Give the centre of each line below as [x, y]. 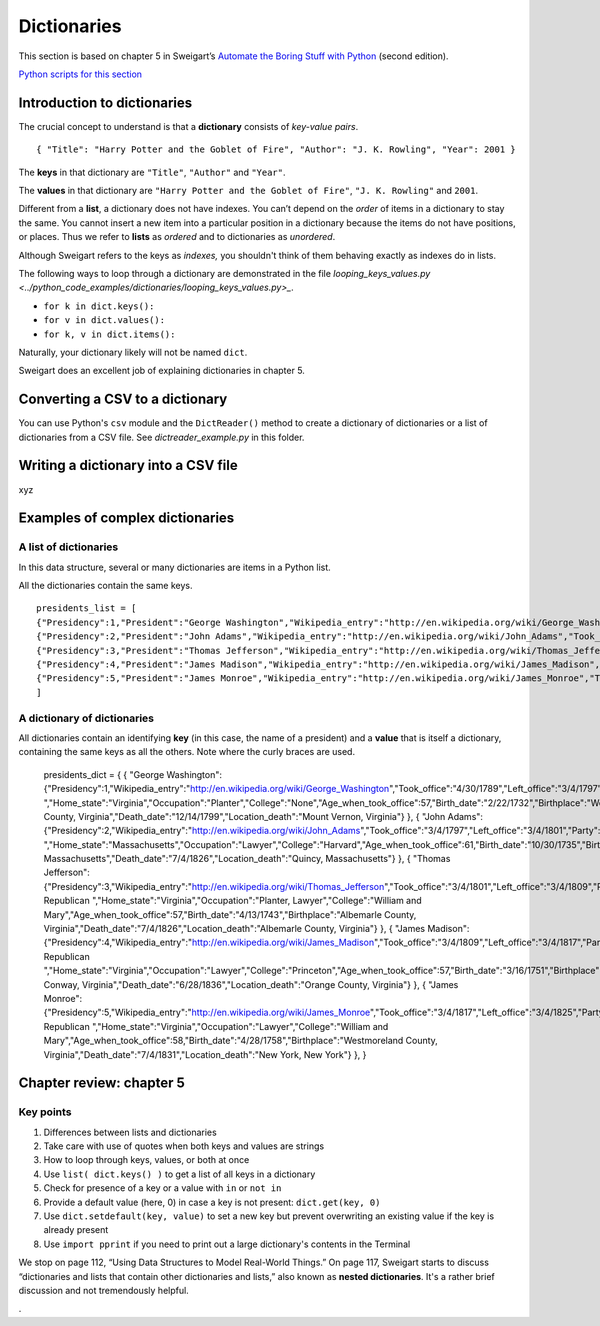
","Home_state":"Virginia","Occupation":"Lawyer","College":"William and [240, 1026]
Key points [45, 1112]
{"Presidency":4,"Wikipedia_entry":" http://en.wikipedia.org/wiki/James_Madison [209, 942]
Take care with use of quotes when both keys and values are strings [184, 1146]
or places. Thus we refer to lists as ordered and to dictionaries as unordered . [177, 237]
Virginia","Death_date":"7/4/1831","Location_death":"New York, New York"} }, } [205, 1054]
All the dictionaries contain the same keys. [105, 586]
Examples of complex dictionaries [126, 518]
